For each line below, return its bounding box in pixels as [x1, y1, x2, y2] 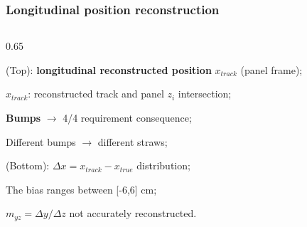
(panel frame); [240, 62, 303, 77]
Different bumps [6, 134, 76, 149]
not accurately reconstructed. [69, 206, 197, 221]
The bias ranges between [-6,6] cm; [6, 181, 157, 196]
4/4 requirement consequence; [63, 110, 192, 125]
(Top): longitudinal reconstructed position [6, 62, 212, 77]
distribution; [136, 158, 190, 173]
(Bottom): [6, 158, 50, 173]
